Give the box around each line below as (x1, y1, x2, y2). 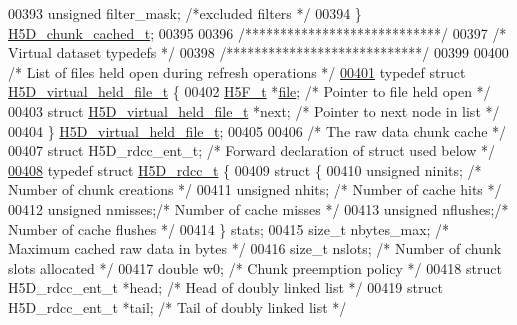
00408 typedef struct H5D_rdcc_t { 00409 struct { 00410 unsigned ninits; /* (8, 159, 482, 180)
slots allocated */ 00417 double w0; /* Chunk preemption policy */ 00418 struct (8, 257, 502, 278)
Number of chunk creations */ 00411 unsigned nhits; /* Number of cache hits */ (8, 179, 502, 200)
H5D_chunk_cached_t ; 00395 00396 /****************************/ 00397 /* (8, 22, 507, 43)
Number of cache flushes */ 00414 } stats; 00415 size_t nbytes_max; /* (8, 218, 450, 239)
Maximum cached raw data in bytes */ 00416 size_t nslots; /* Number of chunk (8, 238, 502, 259)
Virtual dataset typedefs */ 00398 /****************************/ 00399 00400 (8, 42, 509, 63)
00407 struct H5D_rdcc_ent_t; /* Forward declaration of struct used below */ (8, 140, 495, 161)
